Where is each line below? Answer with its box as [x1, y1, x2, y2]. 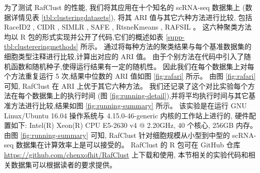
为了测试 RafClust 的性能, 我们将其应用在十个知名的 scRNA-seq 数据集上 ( [4, 2, 245, 12]
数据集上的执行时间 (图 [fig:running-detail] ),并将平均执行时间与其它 [32, 90, 248, 101]
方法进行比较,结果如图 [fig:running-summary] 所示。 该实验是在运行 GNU [11, 100, 247, 110]
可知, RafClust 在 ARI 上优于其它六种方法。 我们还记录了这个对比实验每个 [4, 80, 248, 91]
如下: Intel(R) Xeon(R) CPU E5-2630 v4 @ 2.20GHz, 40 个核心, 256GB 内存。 [11, 120, 257, 130]
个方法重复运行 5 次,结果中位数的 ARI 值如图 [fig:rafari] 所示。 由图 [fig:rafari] [4, 71, 256, 81]
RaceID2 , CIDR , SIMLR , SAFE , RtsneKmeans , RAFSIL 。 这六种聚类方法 [4, 22, 252, 32]
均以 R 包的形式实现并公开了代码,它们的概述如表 [4, 31, 164, 42]
